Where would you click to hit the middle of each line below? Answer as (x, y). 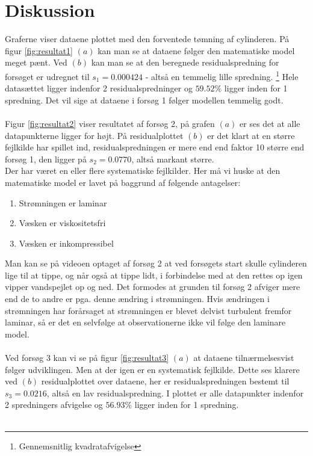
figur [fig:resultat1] (39, 50)
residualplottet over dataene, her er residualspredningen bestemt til (165, 381)
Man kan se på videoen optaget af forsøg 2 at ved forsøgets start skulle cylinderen (156, 263)
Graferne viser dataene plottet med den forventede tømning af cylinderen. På (147, 39)
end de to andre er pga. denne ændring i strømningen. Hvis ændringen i (137, 299)
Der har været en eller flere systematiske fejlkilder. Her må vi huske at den (143, 171)
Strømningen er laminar (63, 202)
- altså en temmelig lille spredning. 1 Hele (222, 75)
